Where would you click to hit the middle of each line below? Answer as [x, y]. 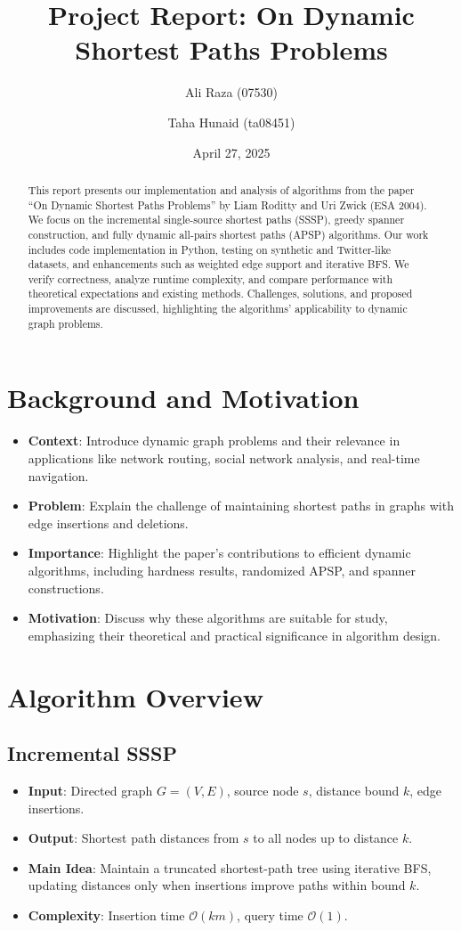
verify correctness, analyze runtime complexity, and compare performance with [210, 278]
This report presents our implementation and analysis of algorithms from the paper [221, 189]
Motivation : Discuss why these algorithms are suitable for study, [208, 618]
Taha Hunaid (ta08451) [231, 122]
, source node [263, 790]
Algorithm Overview [135, 696]
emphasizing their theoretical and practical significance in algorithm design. [234, 635]
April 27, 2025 [231, 152]
